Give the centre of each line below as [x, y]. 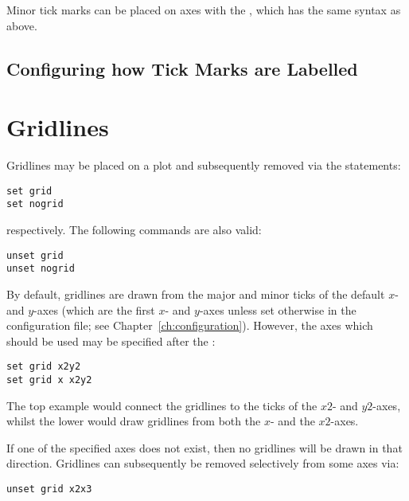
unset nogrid [41, 269]
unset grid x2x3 [49, 489]
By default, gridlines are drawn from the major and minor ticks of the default [196, 294]
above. [22, 25]
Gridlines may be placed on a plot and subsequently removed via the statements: [204, 165]
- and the [292, 421]
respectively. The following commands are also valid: [134, 229]
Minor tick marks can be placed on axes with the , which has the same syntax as [204, 10]
